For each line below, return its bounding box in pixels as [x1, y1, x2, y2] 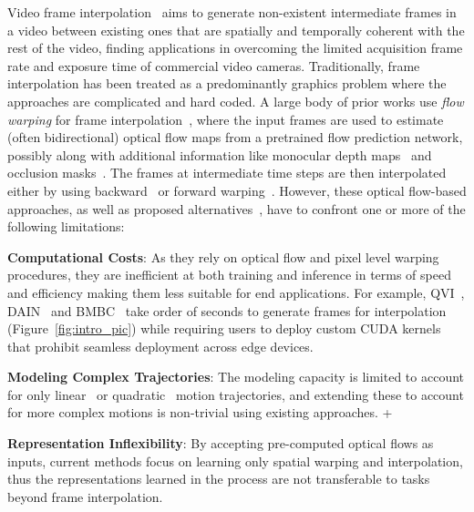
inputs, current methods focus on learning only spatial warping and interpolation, [7, 451, 463, 470]
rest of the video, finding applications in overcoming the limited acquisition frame [7, 38, 463, 57]
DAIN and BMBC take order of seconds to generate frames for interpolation [7, 301, 447, 320]
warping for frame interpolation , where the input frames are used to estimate [7, 109, 444, 128]
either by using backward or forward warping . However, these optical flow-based [7, 180, 467, 200]
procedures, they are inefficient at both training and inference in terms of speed [7, 265, 451, 284]
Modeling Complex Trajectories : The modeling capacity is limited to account [7, 367, 465, 386]
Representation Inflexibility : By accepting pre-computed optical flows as [7, 434, 434, 453]
